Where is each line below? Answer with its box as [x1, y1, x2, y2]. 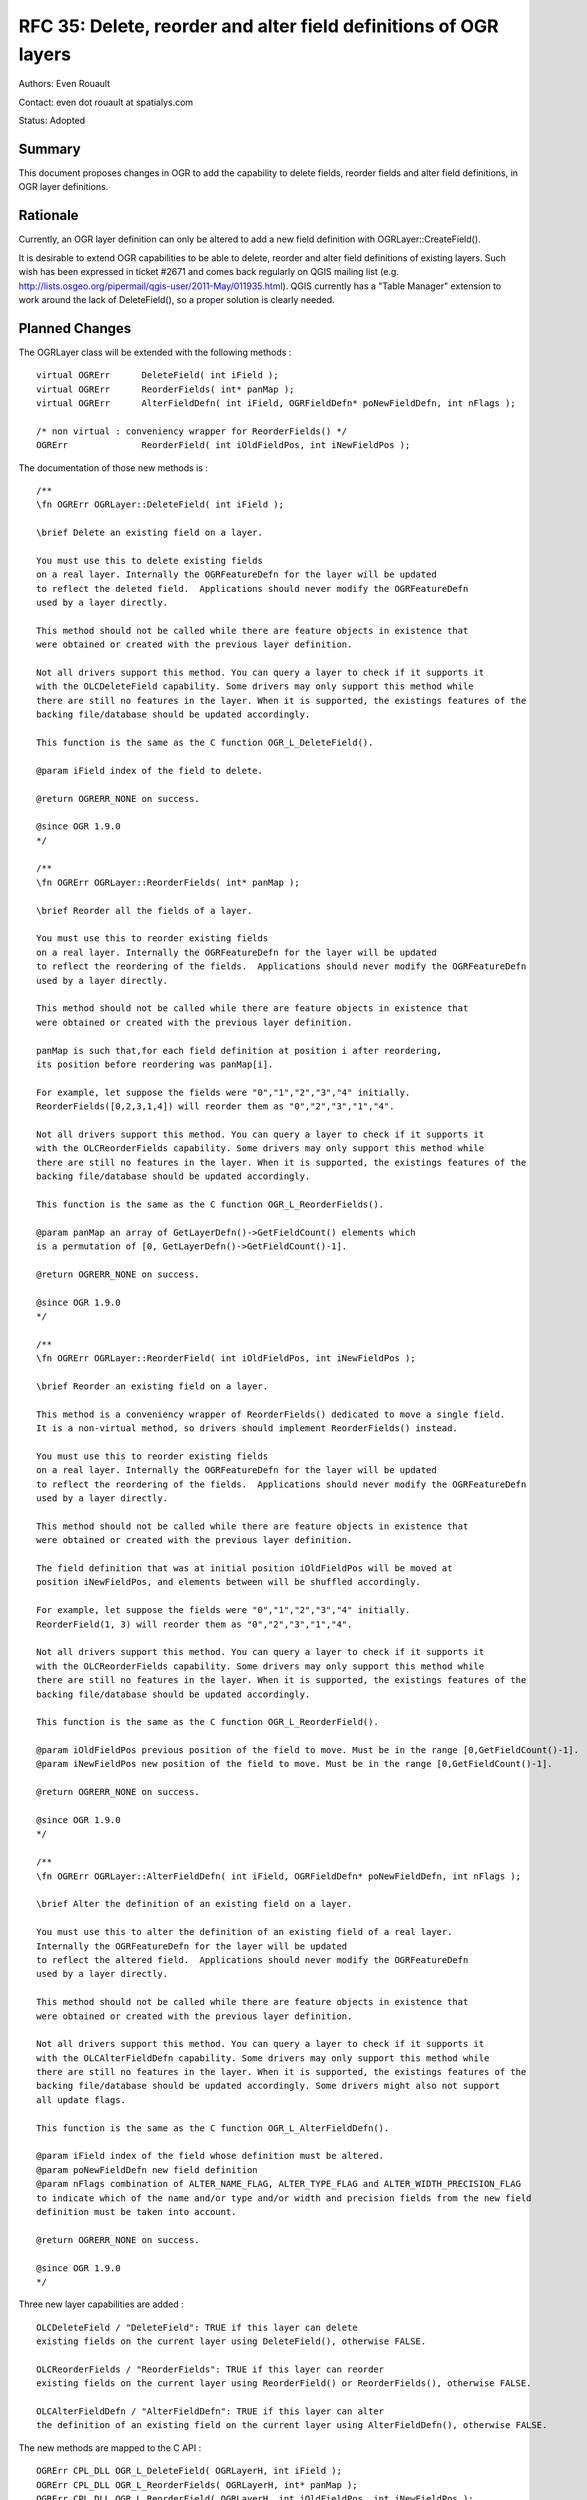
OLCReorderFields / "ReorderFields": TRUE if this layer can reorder [36, 2363, 385, 2375]
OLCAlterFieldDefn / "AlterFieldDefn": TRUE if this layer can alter [36, 2406, 385, 2417]
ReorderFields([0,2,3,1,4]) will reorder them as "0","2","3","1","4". [36, 1101, 395, 1112]
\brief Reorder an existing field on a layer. [36, 1380, 269, 1392]
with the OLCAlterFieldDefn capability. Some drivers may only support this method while [36, 2052, 490, 2064]
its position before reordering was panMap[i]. [36, 1058, 274, 1070]
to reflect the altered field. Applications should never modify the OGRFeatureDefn [36, 1954, 469, 1965]
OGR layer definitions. [18, 181, 109, 193]
